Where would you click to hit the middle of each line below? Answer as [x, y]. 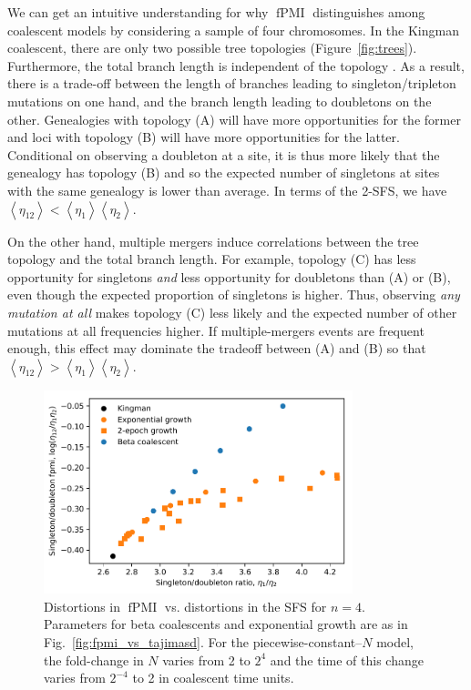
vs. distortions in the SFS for [246, 606]
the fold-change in [94, 660]
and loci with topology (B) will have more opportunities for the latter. [204, 137]
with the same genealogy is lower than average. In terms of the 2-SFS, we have [227, 190]
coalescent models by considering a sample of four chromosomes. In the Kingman [233, 30]
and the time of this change [347, 660]
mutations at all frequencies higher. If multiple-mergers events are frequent [216, 330]
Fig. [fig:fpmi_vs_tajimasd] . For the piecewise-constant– [203, 642]
